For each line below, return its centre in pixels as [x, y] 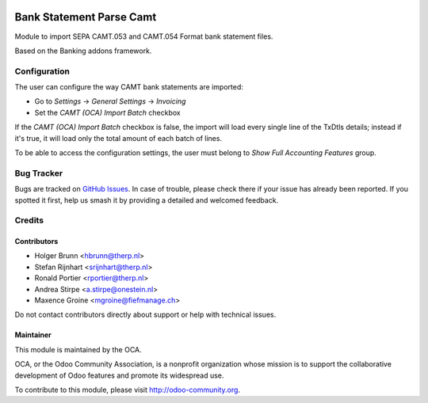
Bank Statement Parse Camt [86, 17]
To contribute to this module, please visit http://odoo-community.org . [128, 390]
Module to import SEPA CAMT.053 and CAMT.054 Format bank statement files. [144, 36]
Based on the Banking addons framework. [83, 51]
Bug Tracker [39, 173]
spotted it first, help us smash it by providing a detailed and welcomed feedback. [147, 200]
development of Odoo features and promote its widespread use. [119, 375]
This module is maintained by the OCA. [78, 349]
